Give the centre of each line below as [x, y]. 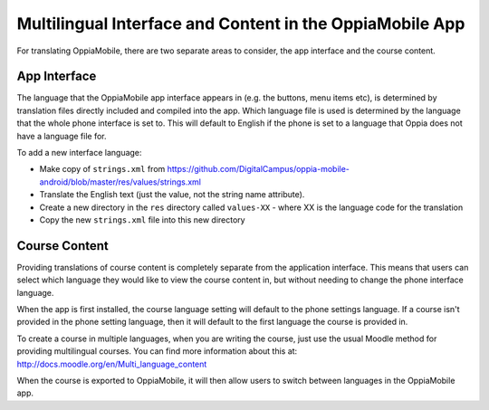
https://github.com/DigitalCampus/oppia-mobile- [259, 169]
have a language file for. [62, 136]
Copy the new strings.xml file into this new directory [142, 219]
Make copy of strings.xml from [102, 169]
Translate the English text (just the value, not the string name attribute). [172, 195]
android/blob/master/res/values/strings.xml [120, 182]
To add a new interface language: [79, 153]
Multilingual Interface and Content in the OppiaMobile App [241, 24]
